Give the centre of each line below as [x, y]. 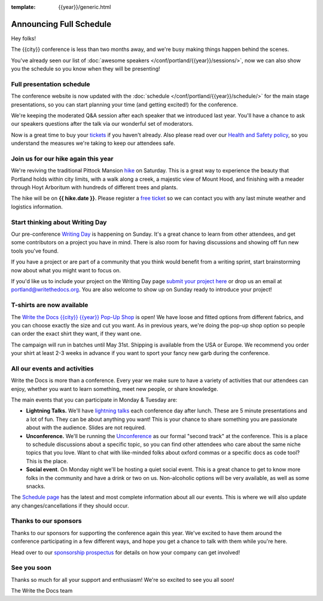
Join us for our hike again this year [62, 159]
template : [23, 7]
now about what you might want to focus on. [66, 270]
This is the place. [47, 461]
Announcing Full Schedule [61, 24]
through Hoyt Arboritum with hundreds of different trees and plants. [95, 187]
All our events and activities [52, 368]
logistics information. [37, 207]
